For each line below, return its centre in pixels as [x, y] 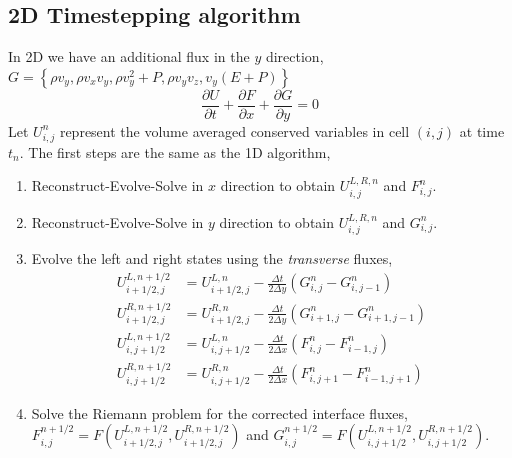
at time [482, 130]
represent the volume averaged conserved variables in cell [234, 130]
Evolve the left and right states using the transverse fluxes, [212, 258]
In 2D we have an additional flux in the [129, 56]
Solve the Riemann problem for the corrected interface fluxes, [219, 412]
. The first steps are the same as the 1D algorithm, [175, 151]
